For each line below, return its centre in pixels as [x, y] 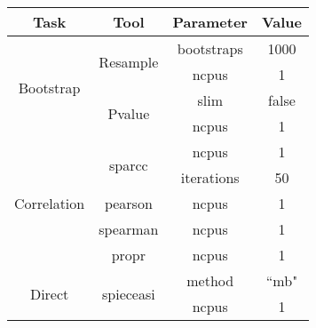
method [210, 280]
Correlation [50, 203]
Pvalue [129, 113]
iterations [210, 177]
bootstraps [210, 48]
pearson [128, 203]
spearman [129, 229]
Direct [49, 293]
